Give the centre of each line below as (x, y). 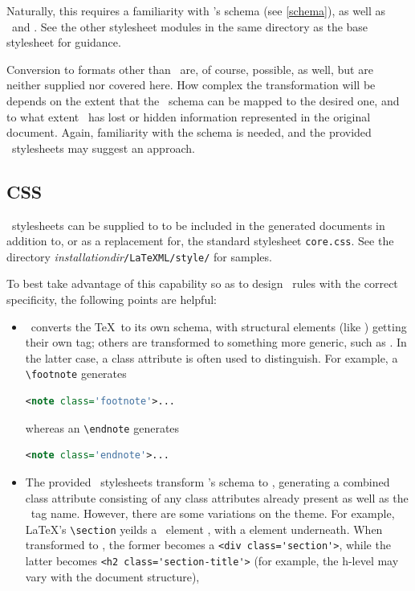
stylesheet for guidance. (64, 42)
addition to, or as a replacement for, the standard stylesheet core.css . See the (200, 241)
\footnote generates (76, 373)
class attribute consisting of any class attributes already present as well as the (217, 497)
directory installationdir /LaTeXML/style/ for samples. (139, 256)
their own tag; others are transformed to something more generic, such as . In (216, 342)
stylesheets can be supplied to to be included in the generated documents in (198, 225)
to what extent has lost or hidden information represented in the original (189, 116)
